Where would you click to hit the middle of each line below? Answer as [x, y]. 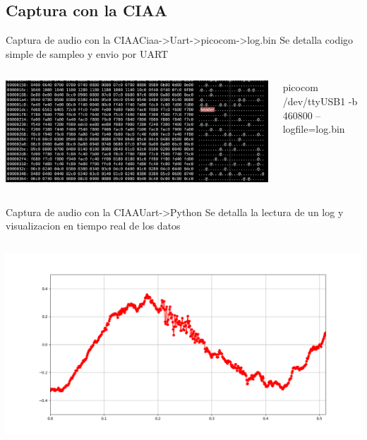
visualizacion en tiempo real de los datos [93, 226]
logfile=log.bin [314, 129]
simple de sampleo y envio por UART [87, 53]
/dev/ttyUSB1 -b [320, 101]
